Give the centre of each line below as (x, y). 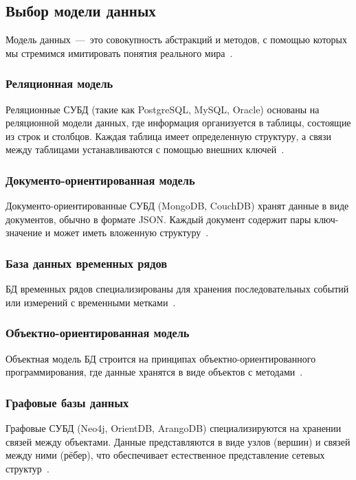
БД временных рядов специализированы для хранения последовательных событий (177, 289)
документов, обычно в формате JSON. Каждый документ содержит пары (158, 219)
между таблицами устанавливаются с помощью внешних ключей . (145, 149)
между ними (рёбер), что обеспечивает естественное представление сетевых (165, 455)
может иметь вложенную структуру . (131, 232)
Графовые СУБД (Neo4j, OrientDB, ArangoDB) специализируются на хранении (174, 428)
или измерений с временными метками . (91, 302)
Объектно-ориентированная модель (98, 333)
